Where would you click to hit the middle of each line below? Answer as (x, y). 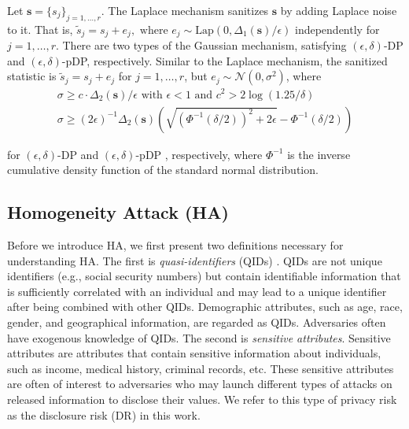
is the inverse (319, 154)
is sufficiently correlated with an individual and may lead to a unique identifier (197, 291)
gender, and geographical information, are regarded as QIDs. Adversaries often (197, 322)
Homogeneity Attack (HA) (118, 212)
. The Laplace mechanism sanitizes (185, 10)
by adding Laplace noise (339, 10)
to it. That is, (40, 29)
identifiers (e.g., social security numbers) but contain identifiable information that (204, 276)
